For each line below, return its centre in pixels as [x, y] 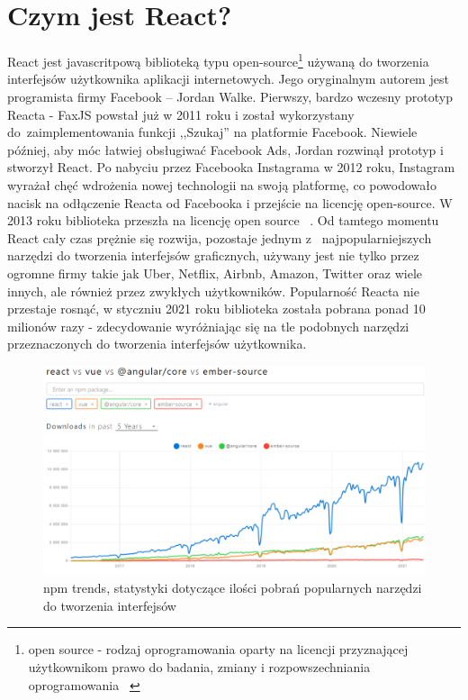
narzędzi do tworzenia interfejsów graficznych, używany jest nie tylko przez [213, 255]
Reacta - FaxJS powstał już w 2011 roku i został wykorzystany [181, 114]
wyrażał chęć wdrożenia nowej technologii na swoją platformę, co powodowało [222, 184]
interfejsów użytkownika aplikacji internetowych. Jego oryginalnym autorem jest [228, 79]
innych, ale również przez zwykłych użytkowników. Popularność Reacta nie [213, 291]
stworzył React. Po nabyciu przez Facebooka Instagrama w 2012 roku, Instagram [231, 167]
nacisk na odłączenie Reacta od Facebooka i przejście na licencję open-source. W [230, 202]
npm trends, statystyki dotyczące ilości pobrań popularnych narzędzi [233, 588]
